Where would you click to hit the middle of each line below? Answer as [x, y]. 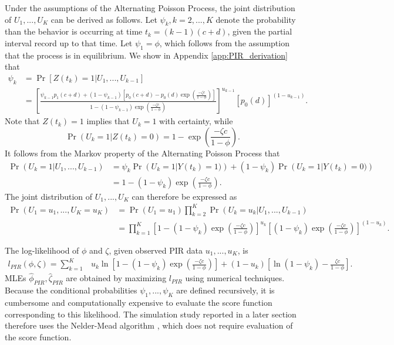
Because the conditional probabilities [71, 290]
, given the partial [260, 31]
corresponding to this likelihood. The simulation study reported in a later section [151, 314]
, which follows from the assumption [224, 42]
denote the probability [256, 19]
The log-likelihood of [42, 250]
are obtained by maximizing [116, 278]
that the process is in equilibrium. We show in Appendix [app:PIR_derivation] [146, 55]
